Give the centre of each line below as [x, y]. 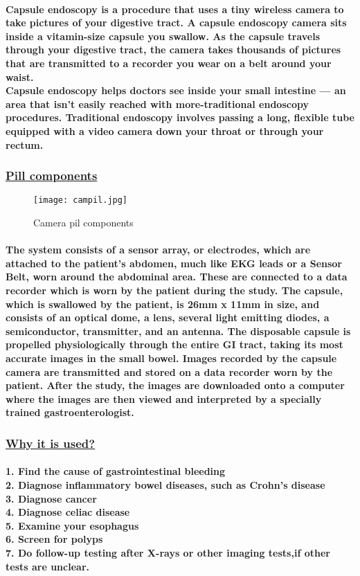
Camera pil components [83, 222]
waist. [20, 76]
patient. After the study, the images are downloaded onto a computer [175, 385]
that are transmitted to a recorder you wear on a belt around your [169, 63]
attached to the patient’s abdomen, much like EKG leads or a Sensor [174, 263]
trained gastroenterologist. [70, 412]
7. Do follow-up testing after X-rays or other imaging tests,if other [168, 552]
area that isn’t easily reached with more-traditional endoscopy [157, 103]
